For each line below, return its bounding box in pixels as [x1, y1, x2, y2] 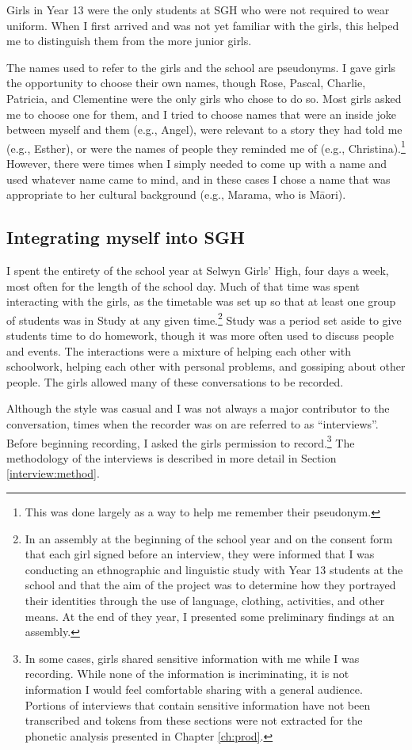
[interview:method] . [6, 465, 100, 482]
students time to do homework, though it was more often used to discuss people [6, 327, 395, 344]
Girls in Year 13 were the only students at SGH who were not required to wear [6, 2, 390, 17]
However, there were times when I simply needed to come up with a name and [6, 155, 387, 171]
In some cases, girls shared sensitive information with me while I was [25, 649, 360, 666]
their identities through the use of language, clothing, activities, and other [25, 592, 385, 608]
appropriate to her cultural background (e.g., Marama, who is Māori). [6, 186, 346, 203]
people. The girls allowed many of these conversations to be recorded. [6, 373, 344, 390]
